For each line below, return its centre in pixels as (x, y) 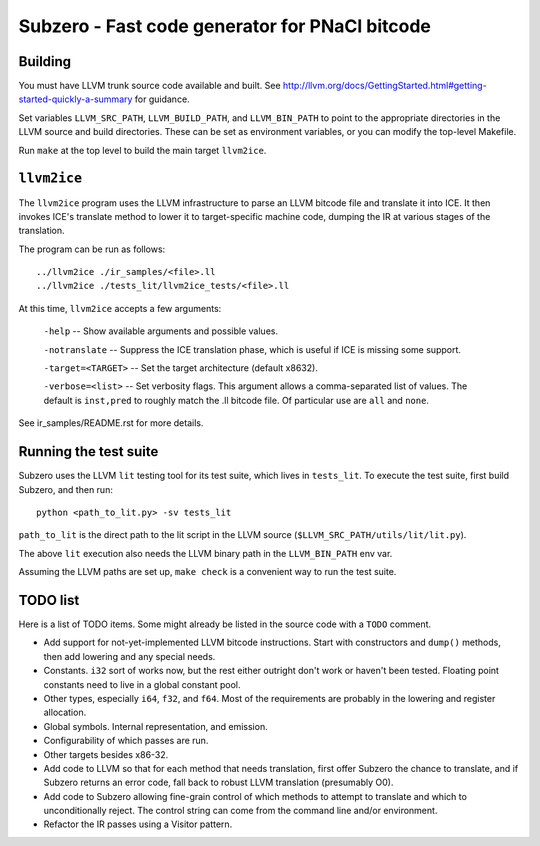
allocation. (65, 712)
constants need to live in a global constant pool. (142, 684)
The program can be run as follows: (92, 249)
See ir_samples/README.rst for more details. (111, 423)
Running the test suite (88, 451)
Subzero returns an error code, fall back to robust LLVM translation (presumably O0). (218, 782)
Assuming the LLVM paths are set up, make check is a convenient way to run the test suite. (207, 572)
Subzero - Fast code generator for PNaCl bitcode (225, 26)
